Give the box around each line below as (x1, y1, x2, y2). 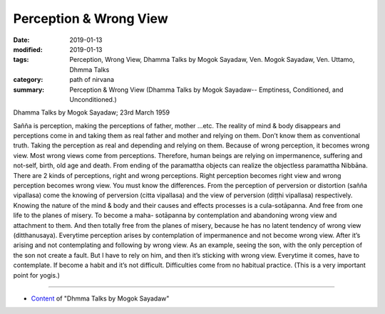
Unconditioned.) (69, 95, 117, 103)
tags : (13, 56, 29, 64)
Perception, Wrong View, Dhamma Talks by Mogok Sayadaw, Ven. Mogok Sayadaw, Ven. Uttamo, (69, 56, 355, 64)
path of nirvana (69, 75, 114, 84)
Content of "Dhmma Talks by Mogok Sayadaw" (31, 294, 170, 303)
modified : (13, 45, 43, 53)
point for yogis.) (13, 271, 61, 279)
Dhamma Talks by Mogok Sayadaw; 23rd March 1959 (13, 108, 170, 117)
